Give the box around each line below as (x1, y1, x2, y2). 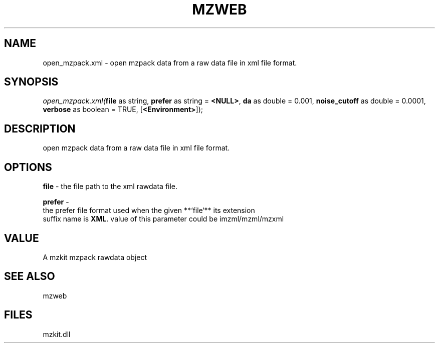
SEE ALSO (4, 270, 55, 283)
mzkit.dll (43, 329, 71, 338)
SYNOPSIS (4, 75, 59, 88)
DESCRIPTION (4, 122, 76, 135)
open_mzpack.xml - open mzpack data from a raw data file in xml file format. (43, 58, 297, 67)
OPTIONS (4, 160, 52, 173)
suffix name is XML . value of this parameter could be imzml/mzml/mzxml (43, 214, 284, 223)
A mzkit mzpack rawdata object (43, 252, 147, 261)
